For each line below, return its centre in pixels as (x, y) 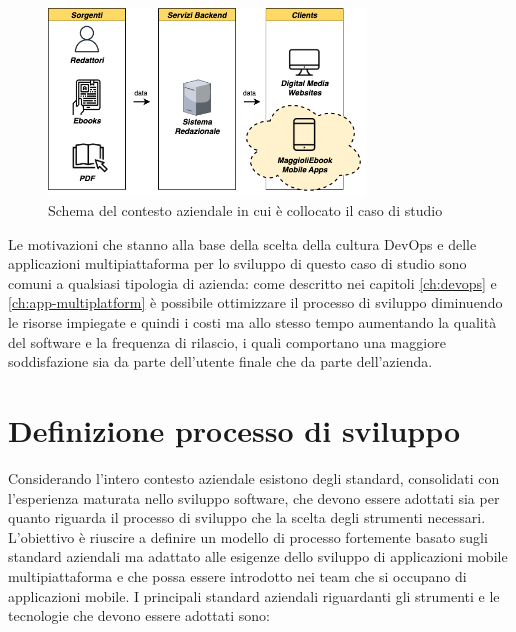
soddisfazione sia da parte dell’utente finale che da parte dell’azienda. (220, 361)
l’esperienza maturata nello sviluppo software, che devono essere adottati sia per (254, 497)
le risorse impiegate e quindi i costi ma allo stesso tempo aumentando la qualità (252, 322)
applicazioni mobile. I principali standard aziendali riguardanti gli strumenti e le (254, 595)
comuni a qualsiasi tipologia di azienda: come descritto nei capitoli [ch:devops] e (252, 282)
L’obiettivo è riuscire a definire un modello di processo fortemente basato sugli (248, 536)
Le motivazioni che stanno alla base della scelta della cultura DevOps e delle (242, 243)
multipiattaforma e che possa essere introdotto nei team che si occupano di (237, 575)
